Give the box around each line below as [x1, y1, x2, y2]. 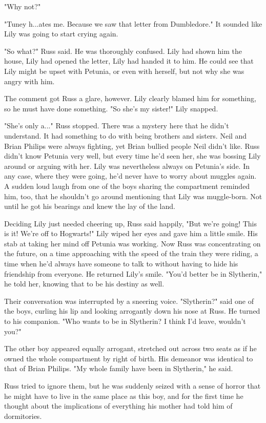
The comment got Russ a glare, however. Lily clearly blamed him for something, [4, 93, 256, 104]
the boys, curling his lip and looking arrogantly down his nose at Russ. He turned [4, 305, 260, 316]
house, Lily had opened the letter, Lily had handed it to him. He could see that [4, 55, 254, 66]
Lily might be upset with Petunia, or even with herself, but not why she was [4, 65, 244, 76]
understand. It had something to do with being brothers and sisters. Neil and [4, 130, 247, 141]
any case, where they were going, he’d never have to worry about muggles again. [4, 170, 257, 181]
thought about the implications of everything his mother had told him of [4, 400, 233, 411]
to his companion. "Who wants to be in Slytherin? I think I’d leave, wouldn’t [4, 316, 246, 326]
